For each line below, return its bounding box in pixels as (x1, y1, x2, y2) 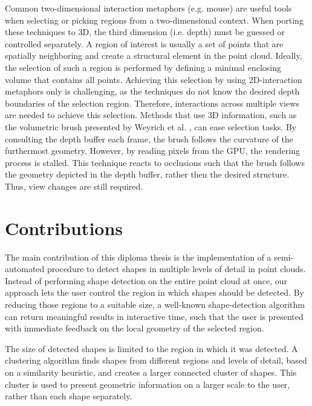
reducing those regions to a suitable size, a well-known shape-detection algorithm (5, 298, 305, 310)
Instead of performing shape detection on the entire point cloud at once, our (5, 274, 287, 287)
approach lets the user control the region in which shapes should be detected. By (5, 286, 304, 299)
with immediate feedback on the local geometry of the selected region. (5, 322, 264, 334)
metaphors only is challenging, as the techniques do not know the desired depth (5, 85, 300, 98)
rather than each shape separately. (5, 390, 132, 402)
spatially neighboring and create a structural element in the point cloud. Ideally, (5, 49, 302, 62)
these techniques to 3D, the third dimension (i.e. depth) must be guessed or (5, 25, 285, 38)
